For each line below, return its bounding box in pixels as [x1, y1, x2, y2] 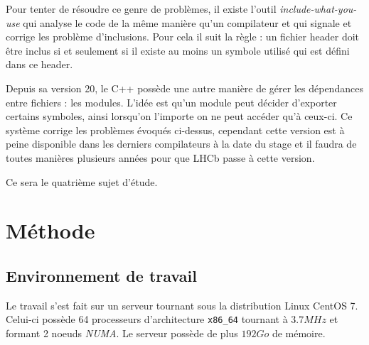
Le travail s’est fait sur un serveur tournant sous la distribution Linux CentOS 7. [6, 297, 358, 312]
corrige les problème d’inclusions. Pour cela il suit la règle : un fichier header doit [6, 29, 359, 44]
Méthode [6, 216, 95, 245]
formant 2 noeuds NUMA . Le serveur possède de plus [6, 325, 238, 340]
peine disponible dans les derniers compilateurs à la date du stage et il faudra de [6, 136, 357, 151]
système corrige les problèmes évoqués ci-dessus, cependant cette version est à [6, 122, 345, 137]
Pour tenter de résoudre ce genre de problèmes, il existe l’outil [6, 1, 277, 16]
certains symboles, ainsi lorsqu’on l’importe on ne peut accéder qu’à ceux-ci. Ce [6, 109, 353, 124]
